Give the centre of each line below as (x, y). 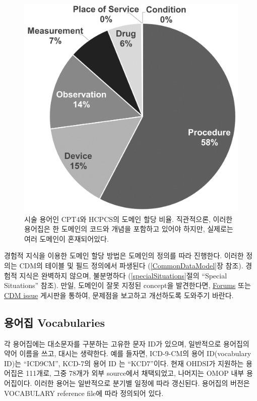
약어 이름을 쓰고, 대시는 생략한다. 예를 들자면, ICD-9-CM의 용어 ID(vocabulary (128, 353)
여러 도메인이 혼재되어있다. (67, 238)
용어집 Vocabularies (54, 322)
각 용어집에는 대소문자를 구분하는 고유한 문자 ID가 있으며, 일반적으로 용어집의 (127, 343)
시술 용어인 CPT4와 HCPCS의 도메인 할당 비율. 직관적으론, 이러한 (128, 219)
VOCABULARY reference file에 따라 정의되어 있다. (84, 393)
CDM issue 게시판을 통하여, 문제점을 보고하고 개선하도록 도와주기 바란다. (119, 295)
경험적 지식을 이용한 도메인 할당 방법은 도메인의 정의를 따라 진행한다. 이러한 (124, 255)
